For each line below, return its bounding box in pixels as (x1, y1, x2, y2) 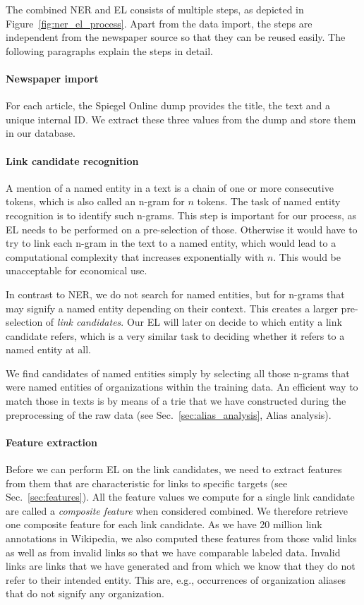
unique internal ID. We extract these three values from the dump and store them (6, 111, 356, 126)
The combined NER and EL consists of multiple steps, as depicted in (6, 2, 304, 16)
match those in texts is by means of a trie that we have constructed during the (6, 393, 346, 408)
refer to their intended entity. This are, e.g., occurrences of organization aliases (6, 572, 346, 587)
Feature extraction (6, 434, 98, 449)
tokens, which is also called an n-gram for (6, 194, 185, 209)
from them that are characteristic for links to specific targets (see (6, 475, 288, 490)
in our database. (6, 126, 75, 140)
